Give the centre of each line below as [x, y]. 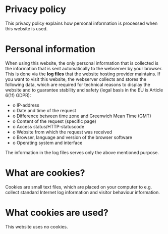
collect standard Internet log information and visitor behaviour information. [83, 192]
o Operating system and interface [47, 143]
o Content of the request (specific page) [54, 121]
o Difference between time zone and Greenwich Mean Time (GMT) [82, 116]
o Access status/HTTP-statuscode [48, 126]
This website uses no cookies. [37, 226]
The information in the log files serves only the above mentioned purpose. [82, 152]
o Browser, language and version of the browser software [72, 137]
